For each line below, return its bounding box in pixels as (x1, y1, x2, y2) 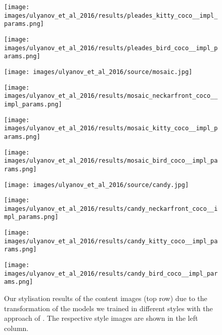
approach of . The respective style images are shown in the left (4, 313, 198, 323)
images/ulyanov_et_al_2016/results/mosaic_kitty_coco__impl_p (4, 125, 218, 132)
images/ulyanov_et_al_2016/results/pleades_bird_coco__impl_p (4, 44, 218, 52)
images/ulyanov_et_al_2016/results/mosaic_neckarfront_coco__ (4, 92, 218, 100)
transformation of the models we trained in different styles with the (4, 303, 213, 313)
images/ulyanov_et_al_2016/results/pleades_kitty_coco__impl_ (4, 12, 218, 19)
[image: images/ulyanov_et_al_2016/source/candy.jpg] (4, 181, 189, 189)
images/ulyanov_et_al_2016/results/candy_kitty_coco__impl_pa (4, 237, 218, 245)
